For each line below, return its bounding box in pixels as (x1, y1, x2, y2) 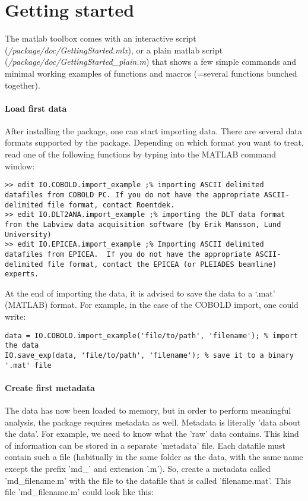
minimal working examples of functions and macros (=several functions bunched (5, 67, 297, 79)
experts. (5, 270, 39, 279)
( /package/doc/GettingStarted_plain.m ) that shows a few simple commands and (5, 55, 297, 68)
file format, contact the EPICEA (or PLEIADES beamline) (47, 260, 277, 269)
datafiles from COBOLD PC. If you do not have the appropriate (5, 190, 260, 199)
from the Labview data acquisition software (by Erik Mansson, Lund (5, 220, 281, 229)
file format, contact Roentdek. (47, 200, 175, 209)
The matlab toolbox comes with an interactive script (5, 32, 196, 45)
